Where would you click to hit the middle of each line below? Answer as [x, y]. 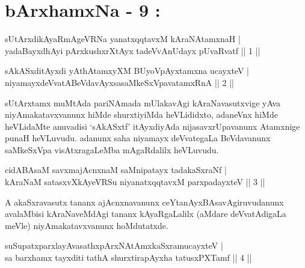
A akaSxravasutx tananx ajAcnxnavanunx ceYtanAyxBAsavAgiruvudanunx [144, 202]
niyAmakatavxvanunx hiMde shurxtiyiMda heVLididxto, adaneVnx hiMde [141, 114]
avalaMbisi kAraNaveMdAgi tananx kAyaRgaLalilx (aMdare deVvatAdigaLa [146, 214]
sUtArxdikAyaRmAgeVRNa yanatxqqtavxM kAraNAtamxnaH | [123, 39]
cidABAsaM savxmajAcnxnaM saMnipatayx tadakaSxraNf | [116, 170]
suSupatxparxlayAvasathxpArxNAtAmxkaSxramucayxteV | [114, 245]
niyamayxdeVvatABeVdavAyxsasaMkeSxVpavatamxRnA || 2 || [119, 82]
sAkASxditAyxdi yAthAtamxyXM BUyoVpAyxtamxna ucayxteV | [127, 71]
